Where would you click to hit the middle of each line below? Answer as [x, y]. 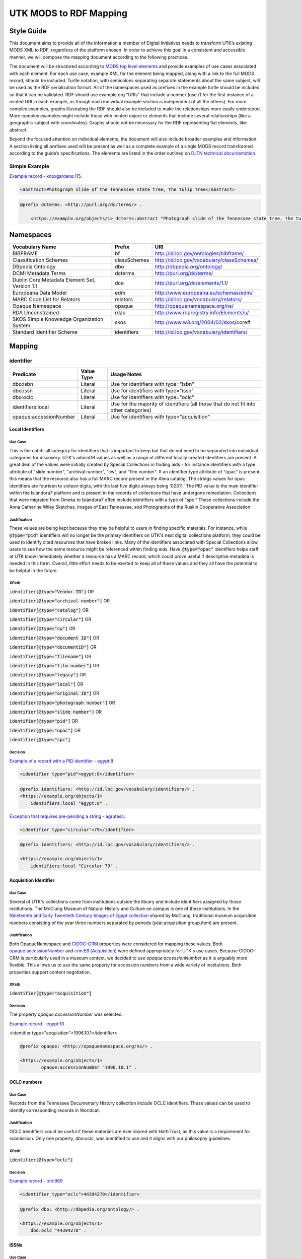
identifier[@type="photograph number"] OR [62, 703]
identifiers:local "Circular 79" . [74, 866]
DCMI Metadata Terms [39, 273]
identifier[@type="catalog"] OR [49, 610]
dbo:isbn [23, 384]
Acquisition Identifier [32, 880]
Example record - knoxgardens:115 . [46, 176]
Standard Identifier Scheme [45, 332]
